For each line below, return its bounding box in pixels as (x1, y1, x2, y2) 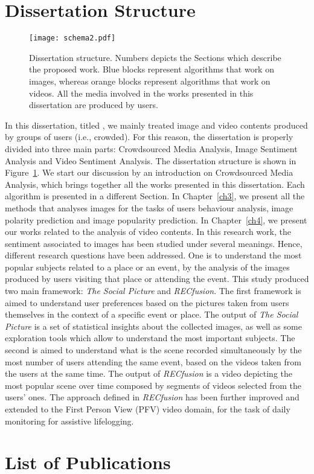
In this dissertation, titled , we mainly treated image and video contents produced (5, 118, 308, 131)
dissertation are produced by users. (29, 98, 158, 111)
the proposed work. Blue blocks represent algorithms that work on (29, 63, 274, 75)
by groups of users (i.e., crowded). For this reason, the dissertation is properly (5, 130, 293, 143)
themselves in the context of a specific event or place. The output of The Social (5, 308, 298, 321)
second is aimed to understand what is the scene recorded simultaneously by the (5, 344, 302, 356)
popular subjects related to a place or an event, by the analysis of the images (5, 260, 290, 273)
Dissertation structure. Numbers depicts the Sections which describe (29, 51, 281, 63)
